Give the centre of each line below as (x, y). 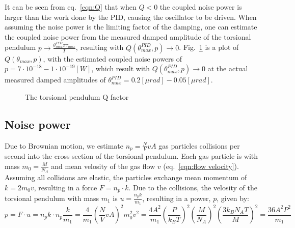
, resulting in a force (65, 187)
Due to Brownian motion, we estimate (64, 145)
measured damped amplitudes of (55, 80)
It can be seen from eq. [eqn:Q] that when (71, 7)
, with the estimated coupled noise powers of (113, 58)
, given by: (233, 198)
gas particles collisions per (199, 145)
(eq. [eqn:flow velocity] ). (201, 166)
